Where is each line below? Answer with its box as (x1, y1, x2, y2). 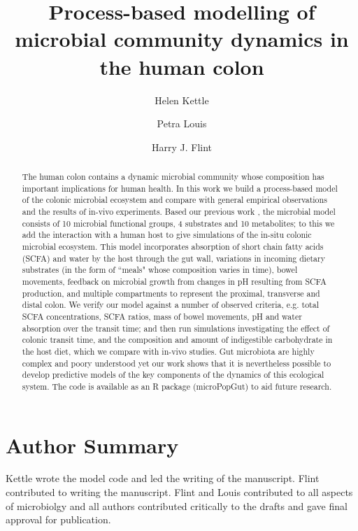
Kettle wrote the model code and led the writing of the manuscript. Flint (6, 471, 320, 486)
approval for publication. (6, 512, 111, 527)
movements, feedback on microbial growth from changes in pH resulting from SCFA (22, 275, 327, 287)
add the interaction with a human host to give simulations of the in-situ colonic (22, 229, 312, 241)
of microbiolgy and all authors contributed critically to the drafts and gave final (6, 498, 348, 513)
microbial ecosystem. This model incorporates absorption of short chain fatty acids (22, 241, 324, 253)
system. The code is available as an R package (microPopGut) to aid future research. (22, 380, 332, 392)
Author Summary (6, 430, 179, 459)
